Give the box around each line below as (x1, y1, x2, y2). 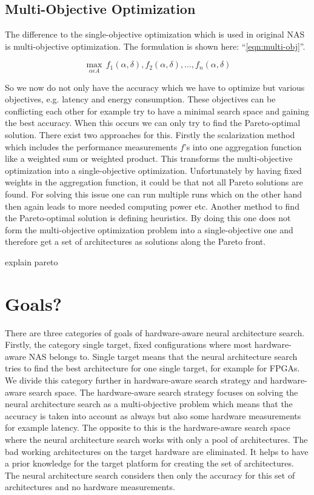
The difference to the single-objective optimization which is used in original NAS (5, 28, 305, 41)
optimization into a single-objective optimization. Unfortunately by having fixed (5, 164, 302, 176)
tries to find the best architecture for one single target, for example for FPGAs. (5, 362, 300, 374)
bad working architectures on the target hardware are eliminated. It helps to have (5, 445, 309, 457)
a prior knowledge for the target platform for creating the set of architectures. (5, 457, 294, 470)
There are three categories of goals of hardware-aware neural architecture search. (5, 326, 305, 339)
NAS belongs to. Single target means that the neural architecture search (28, 350, 298, 362)
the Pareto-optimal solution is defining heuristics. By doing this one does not (5, 211, 291, 224)
